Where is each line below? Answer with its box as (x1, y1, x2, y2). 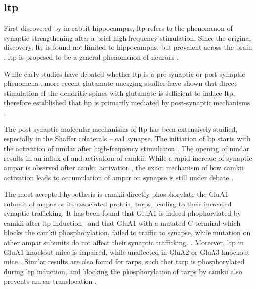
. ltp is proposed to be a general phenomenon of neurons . (4, 51, 179, 62)
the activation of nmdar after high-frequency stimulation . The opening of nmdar (4, 143, 250, 153)
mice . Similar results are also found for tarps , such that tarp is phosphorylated (4, 256, 245, 267)
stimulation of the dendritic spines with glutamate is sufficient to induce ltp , (4, 87, 235, 98)
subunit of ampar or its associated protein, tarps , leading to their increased (4, 198, 232, 208)
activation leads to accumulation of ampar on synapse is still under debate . (4, 172, 234, 182)
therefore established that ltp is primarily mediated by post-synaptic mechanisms (4, 97, 250, 108)
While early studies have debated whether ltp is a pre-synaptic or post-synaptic (4, 68, 245, 79)
